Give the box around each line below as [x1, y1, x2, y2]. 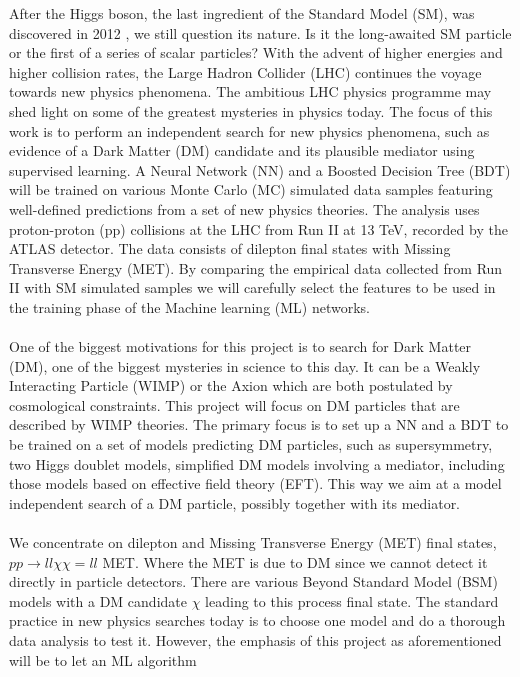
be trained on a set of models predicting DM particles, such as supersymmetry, [9, 434, 493, 455]
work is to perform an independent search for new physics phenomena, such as [9, 120, 490, 141]
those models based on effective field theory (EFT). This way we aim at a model [9, 473, 502, 494]
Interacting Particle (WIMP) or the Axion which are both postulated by [9, 375, 453, 396]
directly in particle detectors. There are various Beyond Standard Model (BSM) [9, 571, 498, 592]
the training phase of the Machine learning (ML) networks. [9, 296, 370, 317]
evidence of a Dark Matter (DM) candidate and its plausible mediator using [9, 140, 475, 161]
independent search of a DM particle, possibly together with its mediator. [9, 492, 461, 513]
